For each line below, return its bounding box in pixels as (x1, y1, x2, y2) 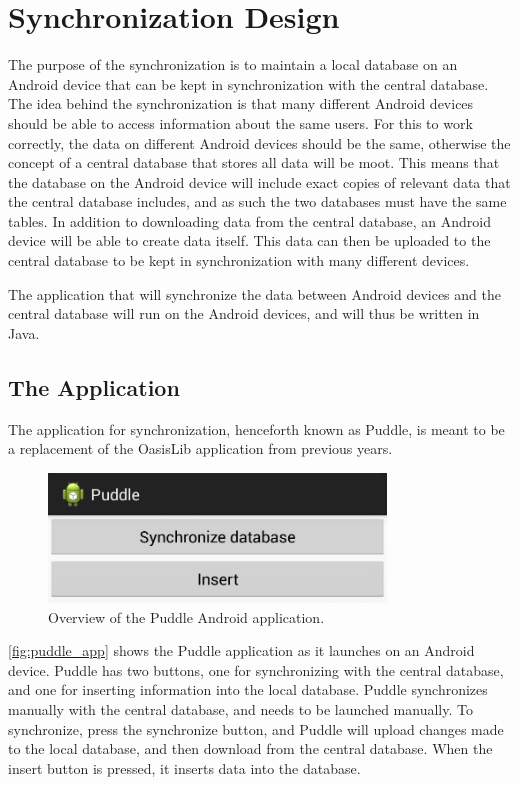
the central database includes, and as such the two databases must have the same (8, 191, 507, 212)
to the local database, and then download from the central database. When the (8, 738, 493, 759)
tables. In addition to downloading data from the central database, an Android (8, 210, 491, 231)
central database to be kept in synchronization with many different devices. (8, 250, 470, 271)
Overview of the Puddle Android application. (48, 606, 325, 627)
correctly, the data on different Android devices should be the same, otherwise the (8, 132, 511, 153)
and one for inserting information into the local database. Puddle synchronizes (8, 679, 488, 700)
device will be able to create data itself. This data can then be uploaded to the (8, 230, 491, 251)
